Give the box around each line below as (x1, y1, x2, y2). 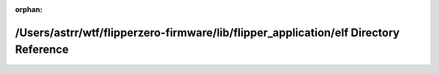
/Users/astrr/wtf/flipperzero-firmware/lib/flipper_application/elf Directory (15, 25, 400, 40)
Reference (15, 43, 69, 57)
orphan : (15, 5, 43, 14)
